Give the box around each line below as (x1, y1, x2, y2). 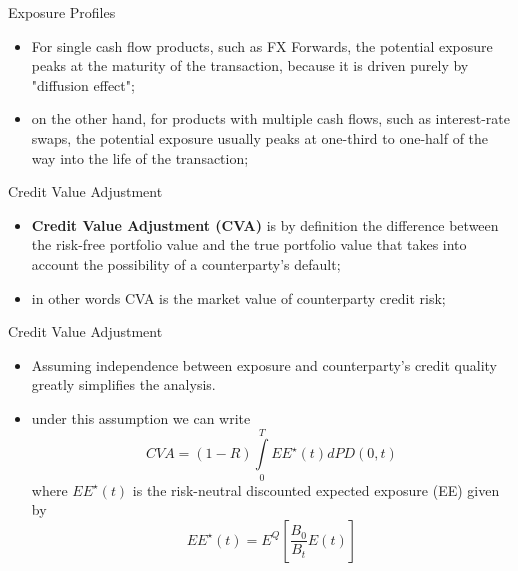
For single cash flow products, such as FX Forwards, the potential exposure (31, 35, 493, 56)
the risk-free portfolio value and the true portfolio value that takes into (31, 234, 467, 255)
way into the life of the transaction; (31, 147, 249, 168)
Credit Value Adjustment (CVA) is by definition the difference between (31, 214, 499, 235)
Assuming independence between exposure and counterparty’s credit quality (31, 354, 498, 375)
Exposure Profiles (8, 2, 116, 22)
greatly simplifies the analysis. (31, 374, 216, 395)
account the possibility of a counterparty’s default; (31, 253, 341, 274)
